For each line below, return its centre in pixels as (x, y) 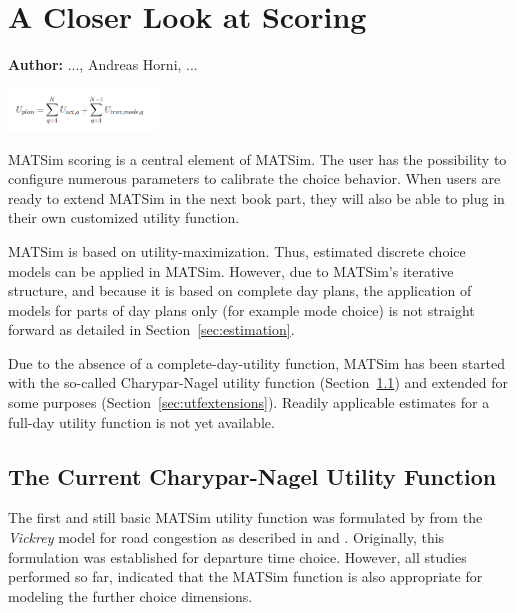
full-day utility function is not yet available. (141, 421)
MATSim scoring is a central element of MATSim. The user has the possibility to (257, 158)
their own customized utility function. (124, 217)
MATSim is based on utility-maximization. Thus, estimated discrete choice (237, 250)
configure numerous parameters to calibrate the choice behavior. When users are (254, 178)
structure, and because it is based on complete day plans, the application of (240, 290)
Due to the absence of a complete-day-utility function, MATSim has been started (257, 362)
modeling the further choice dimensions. (130, 595)
